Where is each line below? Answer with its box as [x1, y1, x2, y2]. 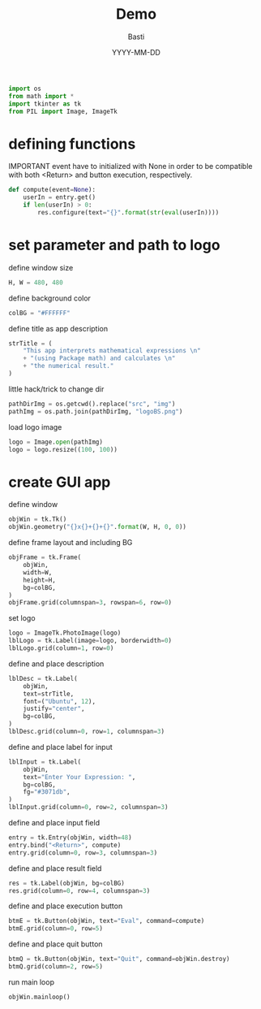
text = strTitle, [23, 690, 75, 698]
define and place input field [8, 818, 100, 827]
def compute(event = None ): [8, 186, 96, 194]
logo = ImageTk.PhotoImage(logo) [8, 629, 122, 638]
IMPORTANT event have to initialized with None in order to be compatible [8, 162, 253, 171]
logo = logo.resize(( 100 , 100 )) [8, 445, 118, 453]
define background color [8, 293, 92, 303]
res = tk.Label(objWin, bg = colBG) [8, 879, 126, 887]
